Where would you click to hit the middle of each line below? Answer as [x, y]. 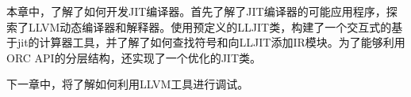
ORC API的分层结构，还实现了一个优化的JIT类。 [134, 57]
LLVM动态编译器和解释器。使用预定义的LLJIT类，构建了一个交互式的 [210, 26]
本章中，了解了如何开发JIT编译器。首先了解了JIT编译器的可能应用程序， [196, 11]
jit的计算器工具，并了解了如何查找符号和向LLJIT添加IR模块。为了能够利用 [211, 42]
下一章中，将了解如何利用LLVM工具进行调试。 [128, 84]
